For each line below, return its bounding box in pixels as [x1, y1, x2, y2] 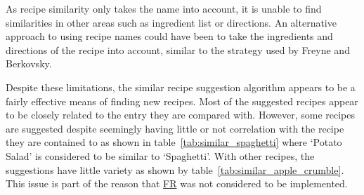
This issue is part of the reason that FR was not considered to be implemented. [6, 176, 348, 191]
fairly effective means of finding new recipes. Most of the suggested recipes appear [6, 93, 358, 108]
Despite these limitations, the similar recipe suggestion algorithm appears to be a [6, 79, 356, 94]
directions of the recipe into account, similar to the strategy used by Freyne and [6, 42, 350, 57]
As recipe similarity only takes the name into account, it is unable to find [6, 1, 322, 15]
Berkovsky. [6, 56, 52, 71]
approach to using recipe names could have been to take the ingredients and [6, 29, 333, 43]
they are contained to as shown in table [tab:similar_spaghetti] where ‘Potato [6, 135, 342, 149]
